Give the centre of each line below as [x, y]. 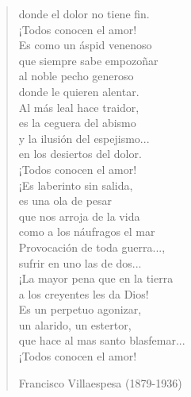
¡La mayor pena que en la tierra [96, 278]
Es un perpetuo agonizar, [80, 309]
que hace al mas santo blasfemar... [102, 340]
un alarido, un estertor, [75, 324]
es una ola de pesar [65, 200]
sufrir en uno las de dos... [80, 262]
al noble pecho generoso [76, 76]
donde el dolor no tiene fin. [84, 13]
